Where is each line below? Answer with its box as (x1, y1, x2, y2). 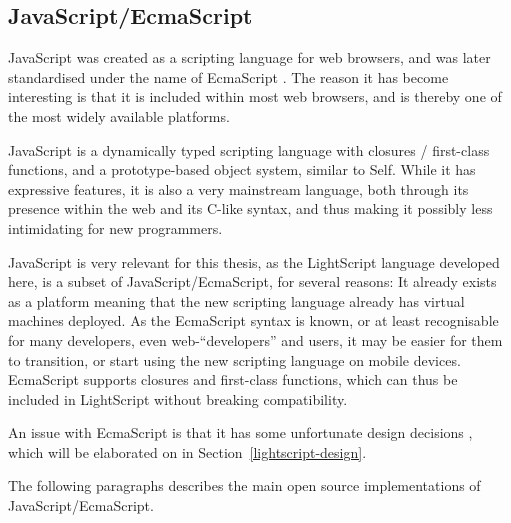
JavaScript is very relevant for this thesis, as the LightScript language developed (8, 251, 500, 272)
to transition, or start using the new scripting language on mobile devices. (8, 349, 461, 370)
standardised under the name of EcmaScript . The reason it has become (8, 66, 449, 87)
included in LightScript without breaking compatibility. (8, 388, 348, 409)
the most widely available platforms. (8, 105, 230, 126)
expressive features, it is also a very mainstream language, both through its (8, 178, 469, 199)
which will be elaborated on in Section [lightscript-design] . (8, 441, 367, 462)
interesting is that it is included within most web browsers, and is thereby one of (8, 86, 502, 107)
